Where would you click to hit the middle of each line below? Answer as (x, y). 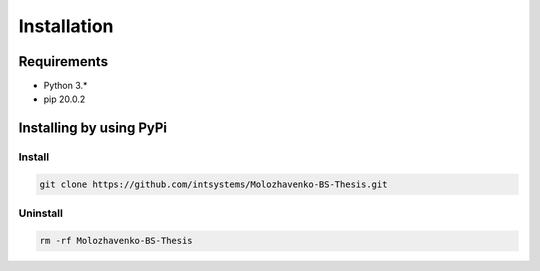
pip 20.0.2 (64, 99)
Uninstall (41, 213)
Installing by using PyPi (93, 128)
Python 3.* (65, 86)
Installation (66, 26)
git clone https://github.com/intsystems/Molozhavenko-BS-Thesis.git (213, 184)
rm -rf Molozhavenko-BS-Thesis (116, 241)
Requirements (63, 61)
